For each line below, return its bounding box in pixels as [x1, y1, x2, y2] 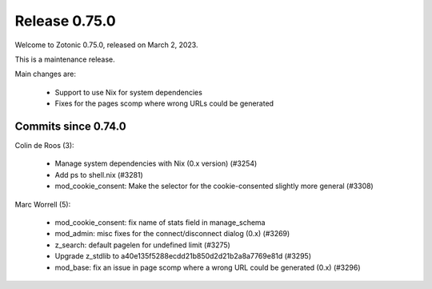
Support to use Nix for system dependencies [54, 87, 203, 97]
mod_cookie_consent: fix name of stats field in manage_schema [54, 217, 266, 227]
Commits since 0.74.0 [14, 119, 127, 133]
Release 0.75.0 [14, 12, 116, 30]
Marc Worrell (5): [14, 199, 71, 209]
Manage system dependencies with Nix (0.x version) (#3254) [54, 159, 258, 168]
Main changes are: [14, 69, 76, 79]
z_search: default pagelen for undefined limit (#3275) [54, 240, 231, 250]
